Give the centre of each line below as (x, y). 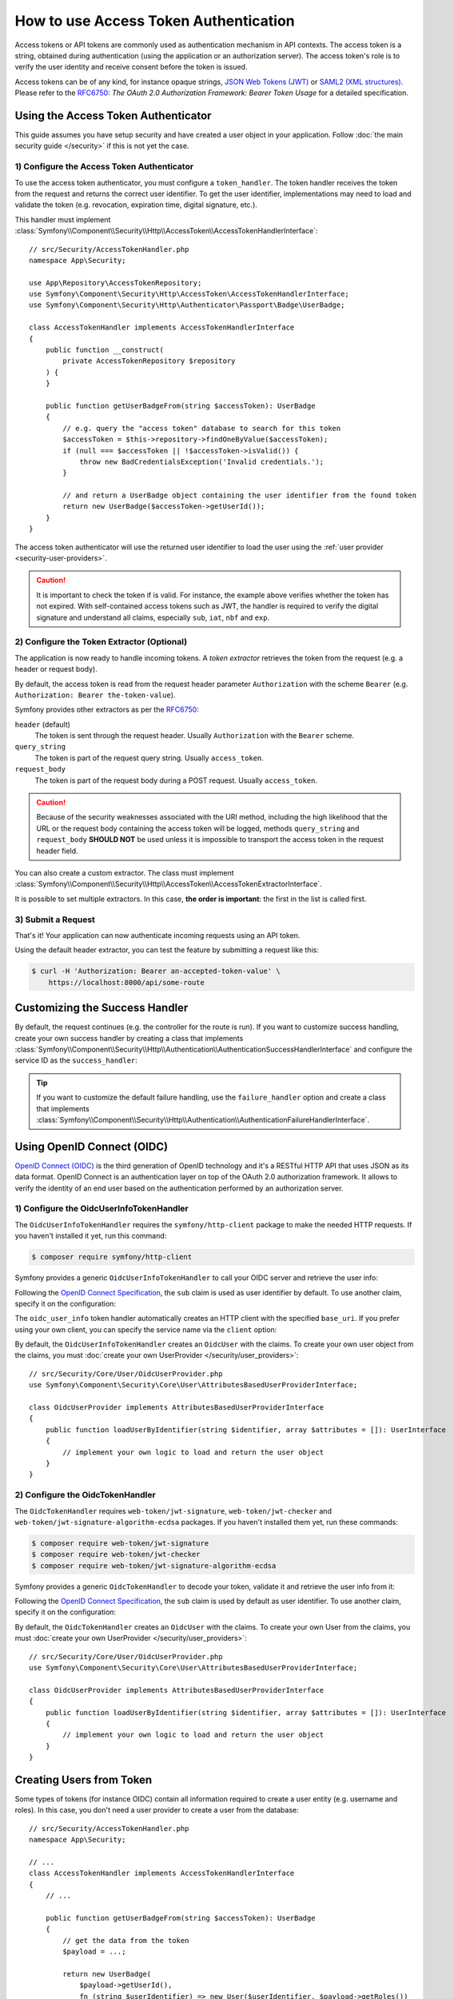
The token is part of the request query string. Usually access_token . (149, 758)
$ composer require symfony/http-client (112, 1257)
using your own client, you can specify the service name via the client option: (146, 1329)
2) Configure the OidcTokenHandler (85, 1495)
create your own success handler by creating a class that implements (129, 1038)
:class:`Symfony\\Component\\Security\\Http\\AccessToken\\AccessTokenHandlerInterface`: (166, 231)
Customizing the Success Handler (102, 1008)
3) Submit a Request (55, 920)
